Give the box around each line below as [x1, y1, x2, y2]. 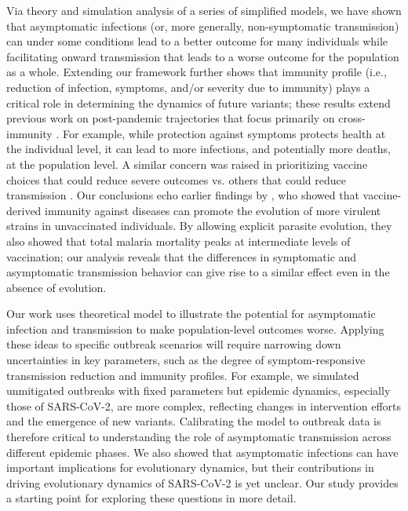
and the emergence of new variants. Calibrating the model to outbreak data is [6, 413, 381, 429]
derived [6, 202, 42, 218]
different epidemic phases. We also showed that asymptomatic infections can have [6, 443, 399, 460]
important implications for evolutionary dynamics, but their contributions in [6, 459, 374, 476]
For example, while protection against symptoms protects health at [62, 125, 386, 141]
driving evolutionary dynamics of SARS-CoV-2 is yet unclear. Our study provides [6, 474, 399, 491]
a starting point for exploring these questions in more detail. [6, 490, 297, 506]
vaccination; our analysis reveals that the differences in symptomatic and [6, 248, 357, 265]
